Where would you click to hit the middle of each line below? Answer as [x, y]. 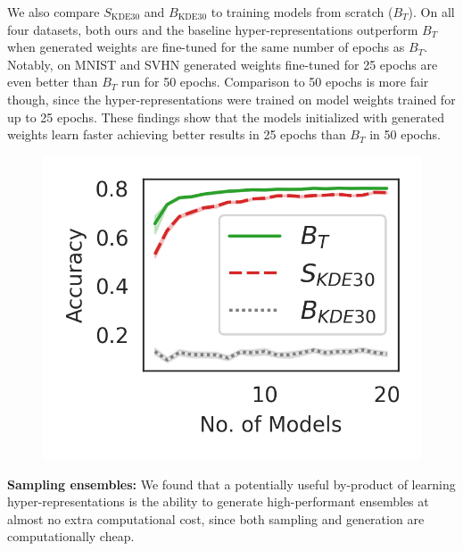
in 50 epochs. [405, 134]
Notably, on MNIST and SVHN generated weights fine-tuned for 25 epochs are [223, 64]
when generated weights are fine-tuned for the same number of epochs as [206, 47]
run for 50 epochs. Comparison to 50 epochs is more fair [275, 82]
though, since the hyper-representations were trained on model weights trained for [231, 99]
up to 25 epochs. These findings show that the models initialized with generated [226, 117]
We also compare [54, 12]
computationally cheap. [71, 536]
